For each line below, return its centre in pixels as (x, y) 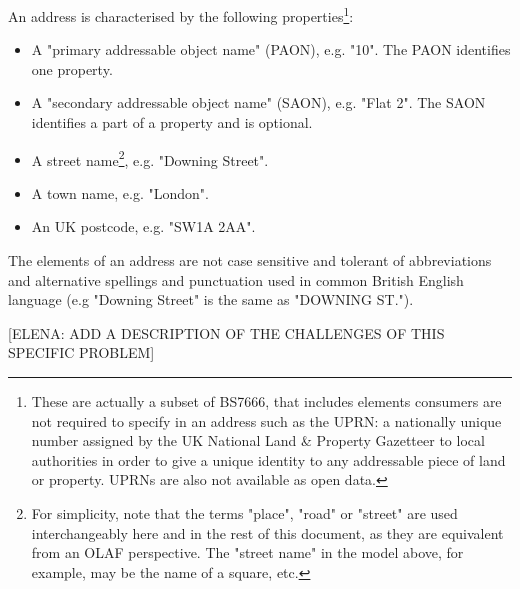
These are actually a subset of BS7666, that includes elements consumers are (266, 401)
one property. (72, 68)
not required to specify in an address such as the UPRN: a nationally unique (266, 420)
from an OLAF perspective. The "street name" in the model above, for (247, 552)
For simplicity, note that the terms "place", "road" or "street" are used (244, 513)
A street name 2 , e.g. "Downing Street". (150, 158)
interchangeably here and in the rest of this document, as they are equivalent (267, 532)
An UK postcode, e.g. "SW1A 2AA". (143, 226)
